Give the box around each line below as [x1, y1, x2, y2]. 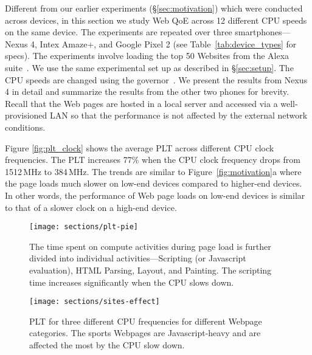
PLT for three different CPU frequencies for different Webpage [29, 314, 262, 327]
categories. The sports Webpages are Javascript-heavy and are [29, 326, 261, 339]
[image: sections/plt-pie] [29, 222, 138, 232]
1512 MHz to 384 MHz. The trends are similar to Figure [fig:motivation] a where [5, 165, 302, 177]
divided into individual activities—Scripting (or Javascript [29, 252, 246, 264]
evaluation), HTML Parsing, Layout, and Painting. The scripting [29, 263, 272, 276]
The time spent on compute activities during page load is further [29, 240, 271, 252]
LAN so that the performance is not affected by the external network [50, 109, 308, 122]
